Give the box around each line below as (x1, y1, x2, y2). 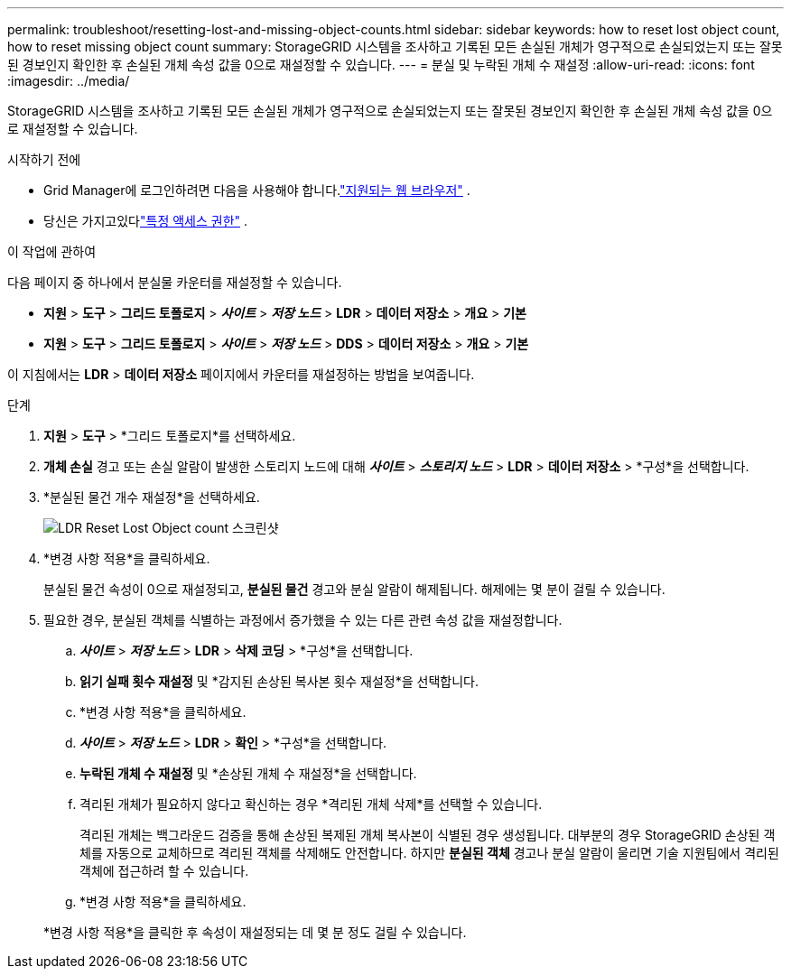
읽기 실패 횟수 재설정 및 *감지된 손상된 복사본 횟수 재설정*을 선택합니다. (79, 674, 479, 689)
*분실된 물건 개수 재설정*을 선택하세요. (43, 489, 260, 505)
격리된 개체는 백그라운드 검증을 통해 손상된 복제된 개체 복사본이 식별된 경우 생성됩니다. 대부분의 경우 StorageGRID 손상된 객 (79, 827, 776, 842)
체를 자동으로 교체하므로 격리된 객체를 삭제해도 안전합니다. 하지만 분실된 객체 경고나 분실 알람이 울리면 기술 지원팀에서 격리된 (79, 845, 779, 860)
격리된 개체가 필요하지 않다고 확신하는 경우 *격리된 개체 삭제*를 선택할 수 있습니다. (79, 796, 543, 812)
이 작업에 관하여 (7, 244, 97, 259)
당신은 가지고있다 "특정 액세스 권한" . (43, 213, 248, 228)
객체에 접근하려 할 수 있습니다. (79, 863, 249, 878)
